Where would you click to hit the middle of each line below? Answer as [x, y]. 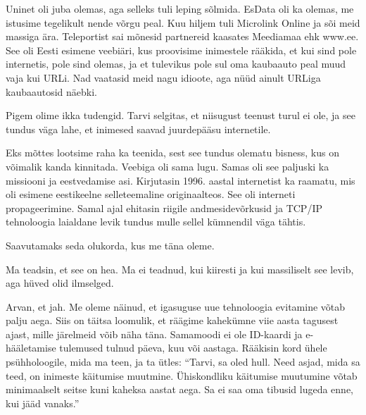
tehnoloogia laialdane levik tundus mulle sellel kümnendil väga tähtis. [156, 222]
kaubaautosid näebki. [52, 91]
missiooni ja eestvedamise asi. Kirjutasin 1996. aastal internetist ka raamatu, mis [181, 180]
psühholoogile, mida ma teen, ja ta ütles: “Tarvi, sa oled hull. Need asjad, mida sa [183, 362]
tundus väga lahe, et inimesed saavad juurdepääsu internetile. [138, 129]
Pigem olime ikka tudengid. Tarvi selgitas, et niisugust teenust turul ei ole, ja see [181, 115]
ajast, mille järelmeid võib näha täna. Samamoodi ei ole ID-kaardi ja [154, 334]
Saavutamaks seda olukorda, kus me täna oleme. [110, 245]
